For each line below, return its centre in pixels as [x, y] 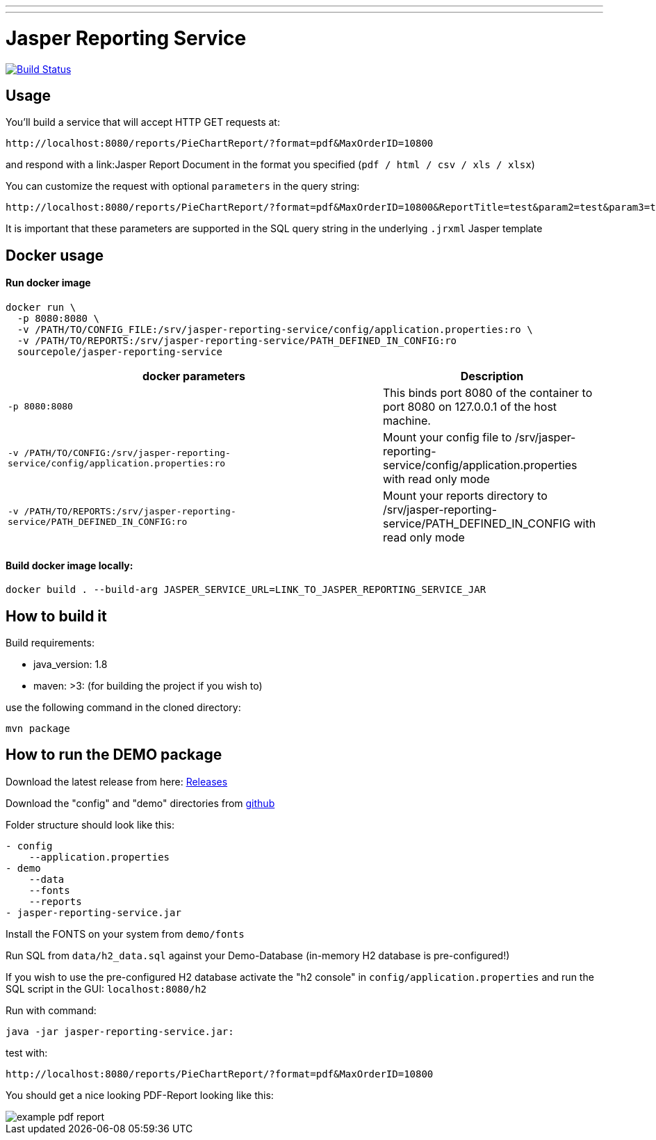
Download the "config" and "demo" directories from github [140, 803]
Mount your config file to [448, 437]
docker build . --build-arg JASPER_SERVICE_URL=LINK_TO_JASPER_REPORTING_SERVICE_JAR [246, 590]
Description [492, 376]
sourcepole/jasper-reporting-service [120, 351]
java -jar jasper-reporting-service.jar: [120, 1031]
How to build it [56, 616]
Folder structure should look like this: [90, 824]
